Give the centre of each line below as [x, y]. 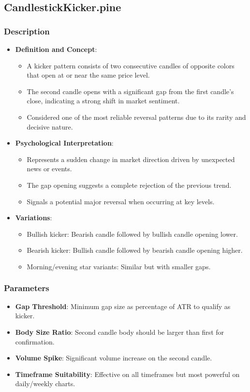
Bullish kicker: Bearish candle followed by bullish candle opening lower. [132, 234]
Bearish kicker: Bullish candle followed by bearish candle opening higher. [135, 250]
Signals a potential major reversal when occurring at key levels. [121, 201]
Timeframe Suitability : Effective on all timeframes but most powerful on [127, 374]
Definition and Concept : [56, 49]
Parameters [27, 288]
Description [27, 31]
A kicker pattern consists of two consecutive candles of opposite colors [131, 65]
